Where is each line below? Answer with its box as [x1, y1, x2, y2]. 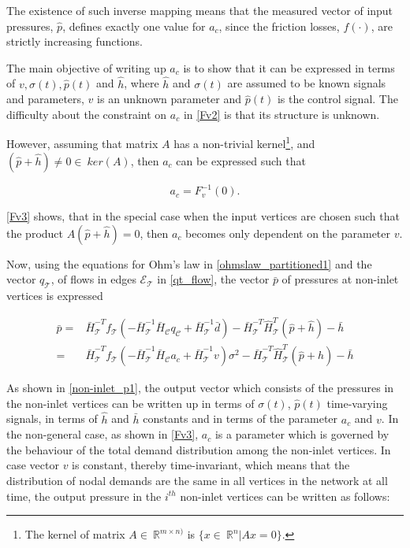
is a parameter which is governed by [214, 426, 389, 442]
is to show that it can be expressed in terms [183, 59, 395, 76]
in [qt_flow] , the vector [157, 271, 270, 287]
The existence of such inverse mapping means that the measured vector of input [6, 2, 393, 18]
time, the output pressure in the [6, 487, 162, 504]
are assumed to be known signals [227, 75, 386, 91]
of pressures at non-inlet [281, 271, 399, 287]
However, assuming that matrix [6, 135, 158, 152]
